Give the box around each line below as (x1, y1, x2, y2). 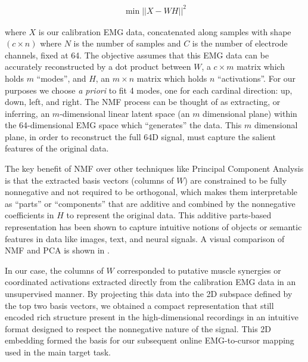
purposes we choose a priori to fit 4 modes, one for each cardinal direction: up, (5, 83, 293, 96)
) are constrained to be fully (184, 174, 287, 186)
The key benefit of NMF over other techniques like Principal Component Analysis (5, 162, 304, 175)
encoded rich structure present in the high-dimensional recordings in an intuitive (5, 311, 298, 323)
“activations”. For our (217, 72, 296, 84)
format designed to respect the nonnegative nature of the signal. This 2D (5, 322, 272, 335)
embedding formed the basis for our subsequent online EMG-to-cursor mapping (5, 334, 294, 346)
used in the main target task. (5, 345, 111, 358)
